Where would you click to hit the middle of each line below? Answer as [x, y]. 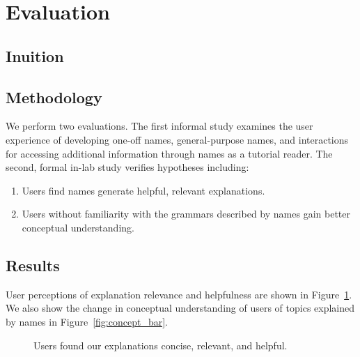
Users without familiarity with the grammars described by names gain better [186, 214]
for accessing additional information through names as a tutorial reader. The [169, 153]
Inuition [35, 55]
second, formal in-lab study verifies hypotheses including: [127, 167]
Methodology [54, 97]
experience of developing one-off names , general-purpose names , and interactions [177, 139]
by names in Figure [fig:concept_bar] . [87, 321]
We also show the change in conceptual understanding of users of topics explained [180, 308]
